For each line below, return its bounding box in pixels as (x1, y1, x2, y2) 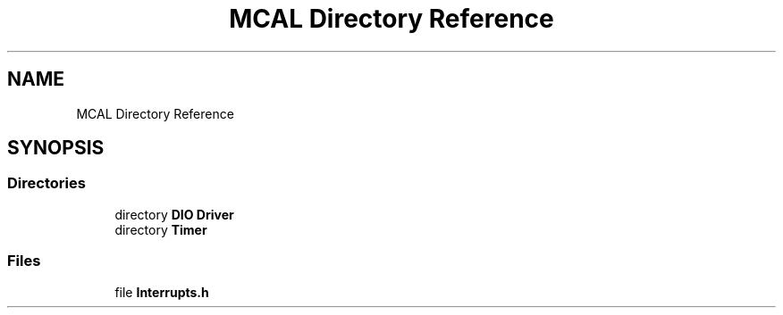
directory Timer (114, 221, 207, 237)
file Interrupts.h (114, 284, 209, 300)
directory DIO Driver (114, 206, 234, 222)
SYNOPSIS (7, 137, 105, 160)
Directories (7, 174, 86, 193)
